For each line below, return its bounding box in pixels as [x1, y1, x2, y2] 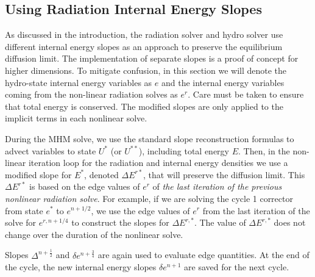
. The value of [194, 216, 246, 229]
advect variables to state [5, 144, 96, 157]
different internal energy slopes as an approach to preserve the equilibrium [5, 40, 283, 52]
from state [5, 204, 43, 217]
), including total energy [138, 144, 229, 157]
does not [274, 216, 306, 229]
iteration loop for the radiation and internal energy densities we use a [28, 156, 288, 169]
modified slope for [5, 168, 72, 181]
